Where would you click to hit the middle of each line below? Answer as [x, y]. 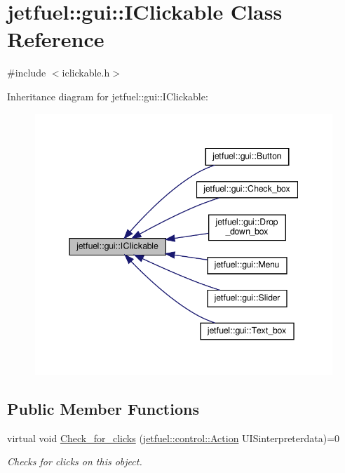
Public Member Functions [103, 409]
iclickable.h [86, 73]
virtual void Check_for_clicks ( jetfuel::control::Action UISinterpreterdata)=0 [174, 438]
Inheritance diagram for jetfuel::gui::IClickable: [108, 96]
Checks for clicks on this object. [75, 461]
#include [27, 73]
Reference [56, 39]
